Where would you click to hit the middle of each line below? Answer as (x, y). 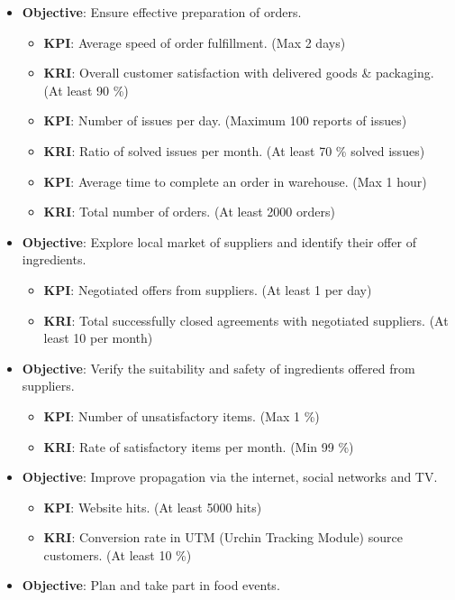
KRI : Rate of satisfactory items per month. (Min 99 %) (199, 446)
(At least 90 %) (86, 90)
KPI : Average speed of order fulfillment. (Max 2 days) (195, 42)
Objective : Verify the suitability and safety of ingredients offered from (218, 368)
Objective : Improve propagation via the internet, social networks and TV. (230, 477)
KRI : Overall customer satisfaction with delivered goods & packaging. (239, 73)
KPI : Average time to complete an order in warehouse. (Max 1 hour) (235, 181)
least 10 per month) (98, 338)
